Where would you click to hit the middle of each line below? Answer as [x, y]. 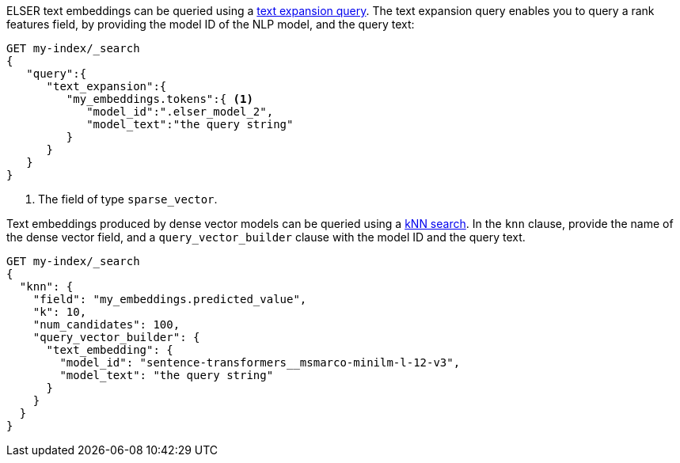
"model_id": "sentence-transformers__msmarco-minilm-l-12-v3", [260, 362]
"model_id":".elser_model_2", [180, 112]
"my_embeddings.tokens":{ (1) [160, 99]
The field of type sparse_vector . [128, 199]
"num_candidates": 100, [106, 324]
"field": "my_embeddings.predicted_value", [170, 299]
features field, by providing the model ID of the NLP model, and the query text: [211, 24]
